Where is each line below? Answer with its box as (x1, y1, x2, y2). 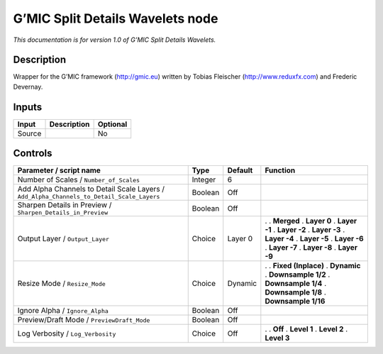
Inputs (13, 101, 43, 113)
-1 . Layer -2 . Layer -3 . (265, 225, 345, 235)
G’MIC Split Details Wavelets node (13, 11, 218, 26)
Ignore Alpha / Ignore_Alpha (17, 306, 109, 316)
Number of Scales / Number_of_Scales (17, 175, 140, 184)
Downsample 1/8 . (265, 287, 326, 297)
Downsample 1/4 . (265, 279, 326, 289)
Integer (191, 175, 216, 184)
